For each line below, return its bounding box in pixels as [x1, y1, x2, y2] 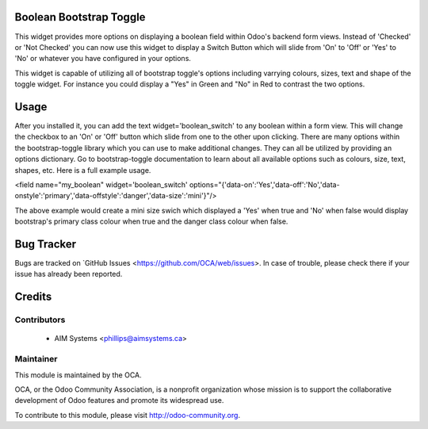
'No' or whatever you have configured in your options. [14, 54, 192, 63]
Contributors [14, 314, 66, 325]
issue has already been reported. [14, 270, 123, 279]
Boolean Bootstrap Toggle [14, 10, 146, 24]
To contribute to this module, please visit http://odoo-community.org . [14, 410, 241, 419]
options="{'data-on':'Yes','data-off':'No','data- [189, 179, 340, 190]
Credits [14, 290, 52, 304]
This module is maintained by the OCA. [14, 370, 142, 380]
